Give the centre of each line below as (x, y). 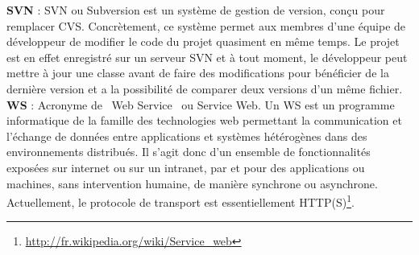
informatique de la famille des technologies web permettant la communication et (204, 120)
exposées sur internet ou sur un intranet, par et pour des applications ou (186, 167)
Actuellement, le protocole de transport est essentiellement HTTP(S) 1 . (180, 201)
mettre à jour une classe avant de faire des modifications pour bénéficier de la (198, 73)
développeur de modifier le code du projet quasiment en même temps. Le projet (203, 41)
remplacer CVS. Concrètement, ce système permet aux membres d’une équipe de (206, 25)
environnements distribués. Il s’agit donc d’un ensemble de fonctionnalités (189, 152)
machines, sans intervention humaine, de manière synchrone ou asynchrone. (192, 183)
